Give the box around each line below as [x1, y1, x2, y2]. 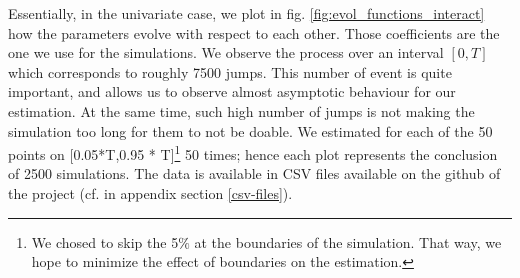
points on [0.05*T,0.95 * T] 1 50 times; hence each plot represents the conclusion [8, 141, 498, 164]
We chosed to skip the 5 [31, 231, 179, 252]
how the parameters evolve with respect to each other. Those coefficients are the [8, 22, 500, 43]
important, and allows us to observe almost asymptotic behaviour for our [8, 81, 456, 102]
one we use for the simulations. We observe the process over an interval [8, 42, 444, 63]
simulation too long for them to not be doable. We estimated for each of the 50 [8, 120, 493, 141]
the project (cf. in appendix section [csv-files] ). [8, 183, 293, 203]
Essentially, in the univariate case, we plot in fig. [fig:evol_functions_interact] [8, 3, 485, 23]
